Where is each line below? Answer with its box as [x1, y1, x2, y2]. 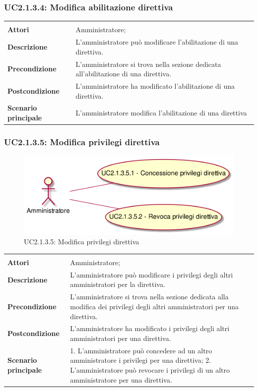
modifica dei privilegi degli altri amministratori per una [70, 301, 239, 311]
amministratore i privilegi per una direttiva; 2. [70, 355, 211, 365]
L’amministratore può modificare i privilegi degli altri [70, 269, 233, 279]
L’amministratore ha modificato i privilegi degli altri [70, 323, 230, 334]
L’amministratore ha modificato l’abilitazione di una [75, 80, 235, 91]
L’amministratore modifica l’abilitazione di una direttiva [75, 108, 247, 118]
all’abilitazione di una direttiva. [75, 68, 172, 79]
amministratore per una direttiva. [70, 374, 172, 385]
